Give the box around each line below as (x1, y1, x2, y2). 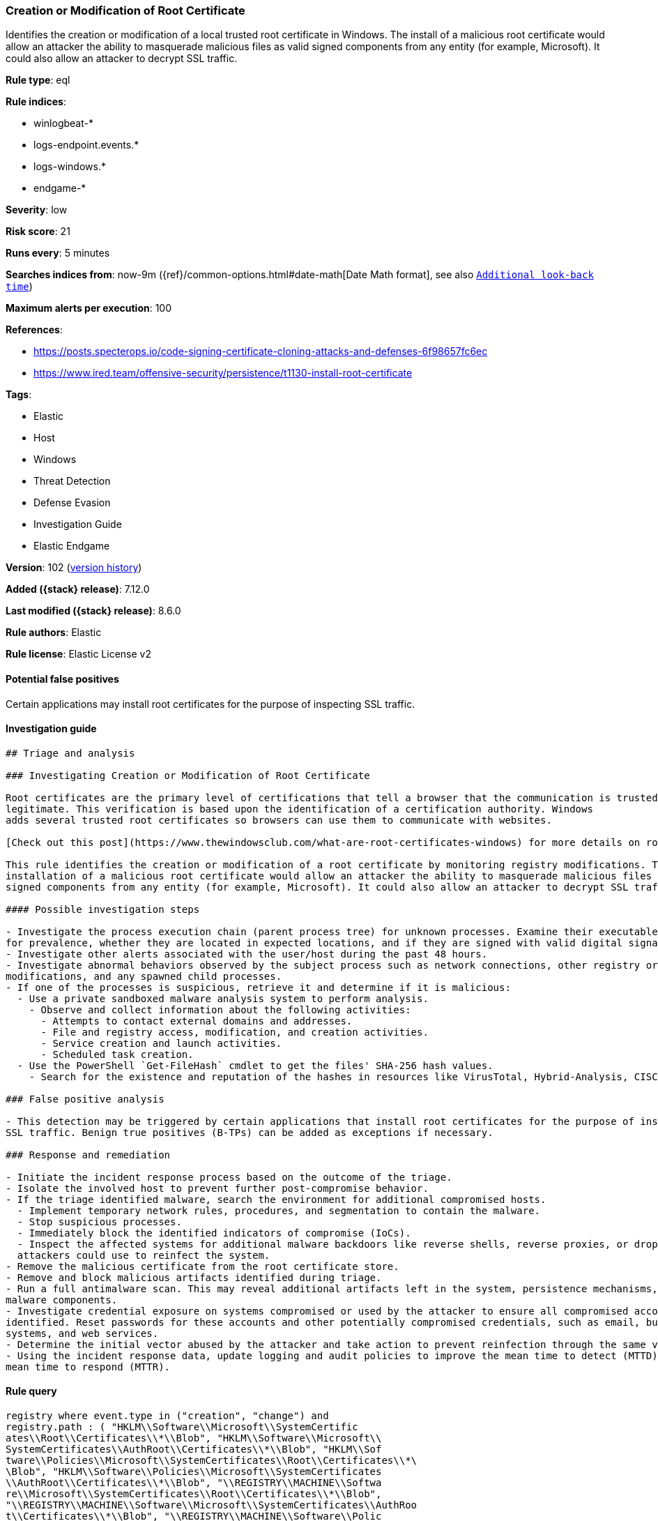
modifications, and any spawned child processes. (6, 970, 282, 982)
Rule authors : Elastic (6, 626, 102, 639)
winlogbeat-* (33, 117, 93, 130)
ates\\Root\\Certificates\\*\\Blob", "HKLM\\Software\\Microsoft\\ (6, 1432, 382, 1444)
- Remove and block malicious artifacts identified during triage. (6, 1271, 382, 1283)
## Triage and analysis (6, 747, 135, 759)
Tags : (6, 388, 32, 401)
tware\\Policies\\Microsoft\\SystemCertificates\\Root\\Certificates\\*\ (6, 1455, 418, 1467)
